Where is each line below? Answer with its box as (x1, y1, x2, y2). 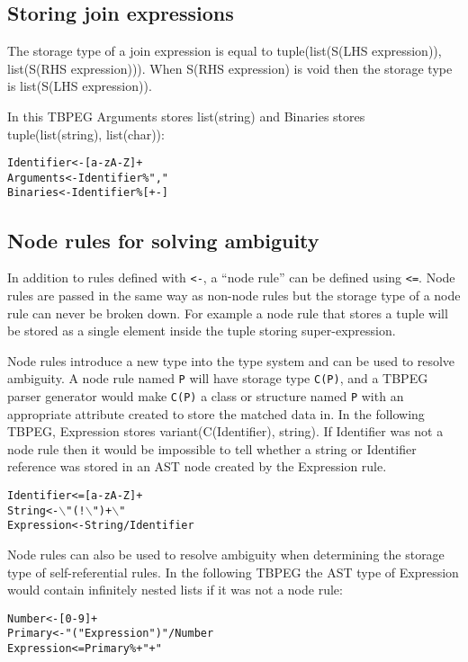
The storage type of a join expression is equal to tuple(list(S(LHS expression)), (7, 41, 442, 60)
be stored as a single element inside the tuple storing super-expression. (7, 321, 396, 340)
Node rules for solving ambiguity (7, 226, 319, 254)
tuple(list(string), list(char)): (7, 124, 165, 143)
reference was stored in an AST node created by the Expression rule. (7, 457, 387, 476)
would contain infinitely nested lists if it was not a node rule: (7, 580, 343, 599)
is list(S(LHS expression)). (7, 76, 152, 95)
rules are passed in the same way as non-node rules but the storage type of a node (7, 286, 461, 304)
